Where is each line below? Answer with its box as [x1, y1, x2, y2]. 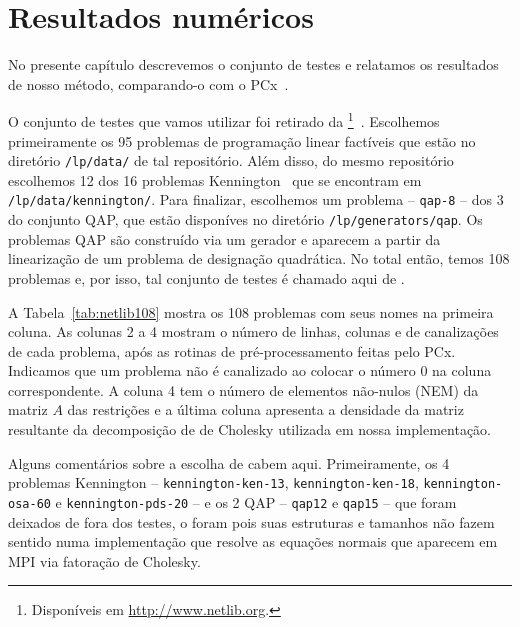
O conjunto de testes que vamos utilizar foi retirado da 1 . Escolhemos [8, 108, 440, 131]
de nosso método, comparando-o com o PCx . [8, 73, 289, 94]
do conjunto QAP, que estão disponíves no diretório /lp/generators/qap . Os [8, 209, 483, 230]
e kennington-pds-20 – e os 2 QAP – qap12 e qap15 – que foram [55, 491, 457, 512]
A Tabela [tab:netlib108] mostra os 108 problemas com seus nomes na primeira [8, 301, 494, 322]
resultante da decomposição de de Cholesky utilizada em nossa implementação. [8, 419, 491, 440]
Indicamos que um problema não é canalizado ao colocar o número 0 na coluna [8, 360, 492, 381]
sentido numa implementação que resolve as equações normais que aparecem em [8, 531, 498, 552]
